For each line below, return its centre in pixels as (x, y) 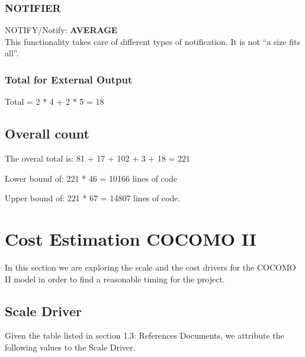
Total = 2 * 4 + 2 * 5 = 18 (54, 102)
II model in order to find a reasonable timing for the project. (115, 279)
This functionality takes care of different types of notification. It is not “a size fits (153, 41)
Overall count (47, 134)
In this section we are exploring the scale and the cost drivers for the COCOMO (150, 267)
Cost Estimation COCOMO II (131, 238)
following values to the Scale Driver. (70, 347)
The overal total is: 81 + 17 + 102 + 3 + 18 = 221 (98, 158)
